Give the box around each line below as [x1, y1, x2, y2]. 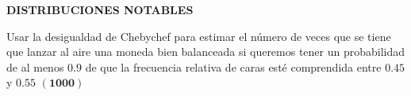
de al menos [6, 58, 64, 75]
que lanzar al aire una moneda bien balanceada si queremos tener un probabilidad [6, 43, 405, 60]
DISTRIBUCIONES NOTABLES [6, 2, 194, 17]
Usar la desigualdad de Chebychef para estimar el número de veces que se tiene [6, 28, 391, 44]
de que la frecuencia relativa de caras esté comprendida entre [85, 58, 382, 75]
